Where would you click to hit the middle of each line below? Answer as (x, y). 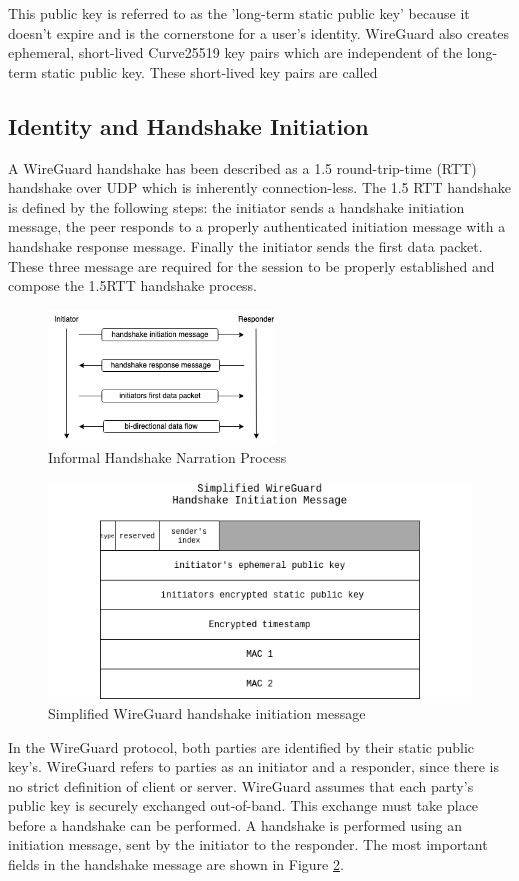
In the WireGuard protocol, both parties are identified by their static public (241, 746)
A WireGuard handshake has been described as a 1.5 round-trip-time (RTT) (242, 167)
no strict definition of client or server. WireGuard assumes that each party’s (241, 785)
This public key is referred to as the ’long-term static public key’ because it (239, 13)
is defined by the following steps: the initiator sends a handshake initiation (236, 206)
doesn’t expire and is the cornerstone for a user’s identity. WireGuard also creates (259, 32)
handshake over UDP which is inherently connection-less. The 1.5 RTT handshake (260, 187)
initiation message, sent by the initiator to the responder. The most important (248, 844)
